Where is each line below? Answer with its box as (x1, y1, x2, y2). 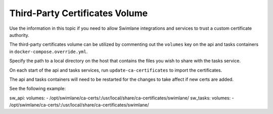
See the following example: (9, 86, 66, 92)
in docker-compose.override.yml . (9, 48, 88, 54)
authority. (9, 32, 30, 38)
